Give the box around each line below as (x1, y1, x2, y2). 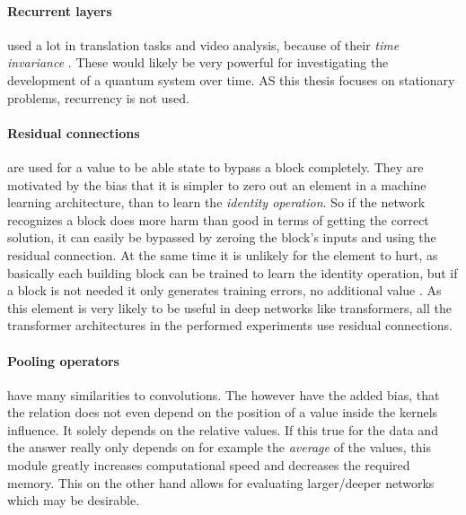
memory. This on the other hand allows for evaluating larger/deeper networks (7, 473, 435, 492)
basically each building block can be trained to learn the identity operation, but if (7, 263, 458, 282)
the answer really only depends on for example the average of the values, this (7, 438, 431, 457)
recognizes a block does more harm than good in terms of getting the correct (7, 210, 429, 229)
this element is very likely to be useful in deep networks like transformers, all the (7, 298, 452, 317)
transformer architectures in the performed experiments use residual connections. (7, 316, 453, 335)
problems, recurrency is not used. (7, 88, 189, 107)
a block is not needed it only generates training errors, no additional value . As (7, 281, 442, 300)
